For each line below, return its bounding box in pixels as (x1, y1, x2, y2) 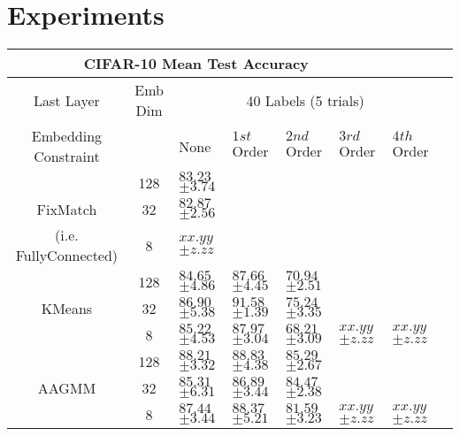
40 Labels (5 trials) (246, 89, 364, 111)
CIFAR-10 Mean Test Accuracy (83, 53, 309, 74)
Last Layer (34, 89, 100, 111)
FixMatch (36, 198, 97, 219)
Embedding (31, 126, 103, 147)
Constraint (34, 146, 100, 167)
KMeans (41, 297, 93, 318)
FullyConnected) (15, 245, 119, 266)
